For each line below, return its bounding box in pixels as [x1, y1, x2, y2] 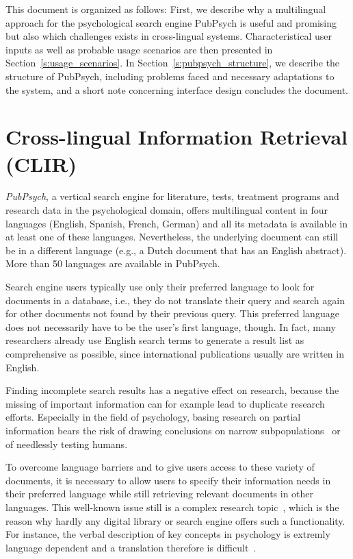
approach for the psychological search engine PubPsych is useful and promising [5, 15, 337, 29]
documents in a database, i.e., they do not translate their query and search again [5, 293, 345, 307]
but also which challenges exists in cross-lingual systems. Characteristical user [5, 29, 332, 43]
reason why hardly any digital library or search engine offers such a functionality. [5, 513, 345, 527]
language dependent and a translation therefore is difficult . [5, 540, 257, 554]
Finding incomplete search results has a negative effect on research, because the [5, 383, 339, 397]
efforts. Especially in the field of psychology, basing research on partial [5, 410, 301, 424]
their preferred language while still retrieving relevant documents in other [5, 486, 314, 501]
